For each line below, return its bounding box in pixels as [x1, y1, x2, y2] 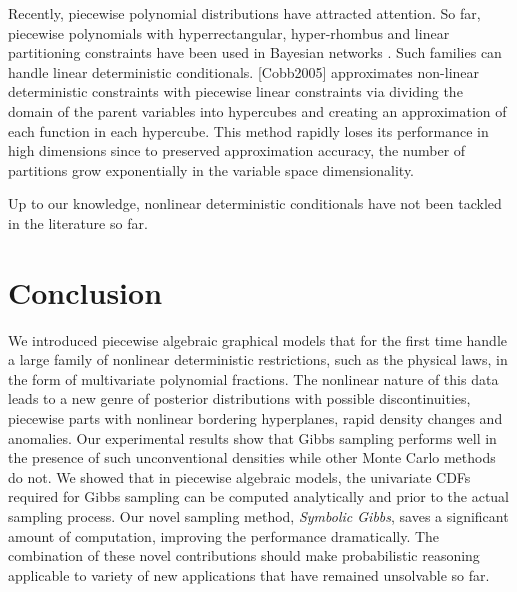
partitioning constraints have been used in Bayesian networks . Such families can [8, 42, 502, 63]
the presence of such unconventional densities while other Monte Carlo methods [8, 447, 496, 468]
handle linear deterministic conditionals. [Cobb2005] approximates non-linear [8, 61, 480, 82]
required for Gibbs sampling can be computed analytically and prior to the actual [8, 486, 510, 507]
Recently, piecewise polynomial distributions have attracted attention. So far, [8, 3, 481, 23]
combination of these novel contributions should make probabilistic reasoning [8, 545, 480, 566]
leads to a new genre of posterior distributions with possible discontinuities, [8, 388, 471, 409]
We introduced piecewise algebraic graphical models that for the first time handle [8, 329, 507, 350]
